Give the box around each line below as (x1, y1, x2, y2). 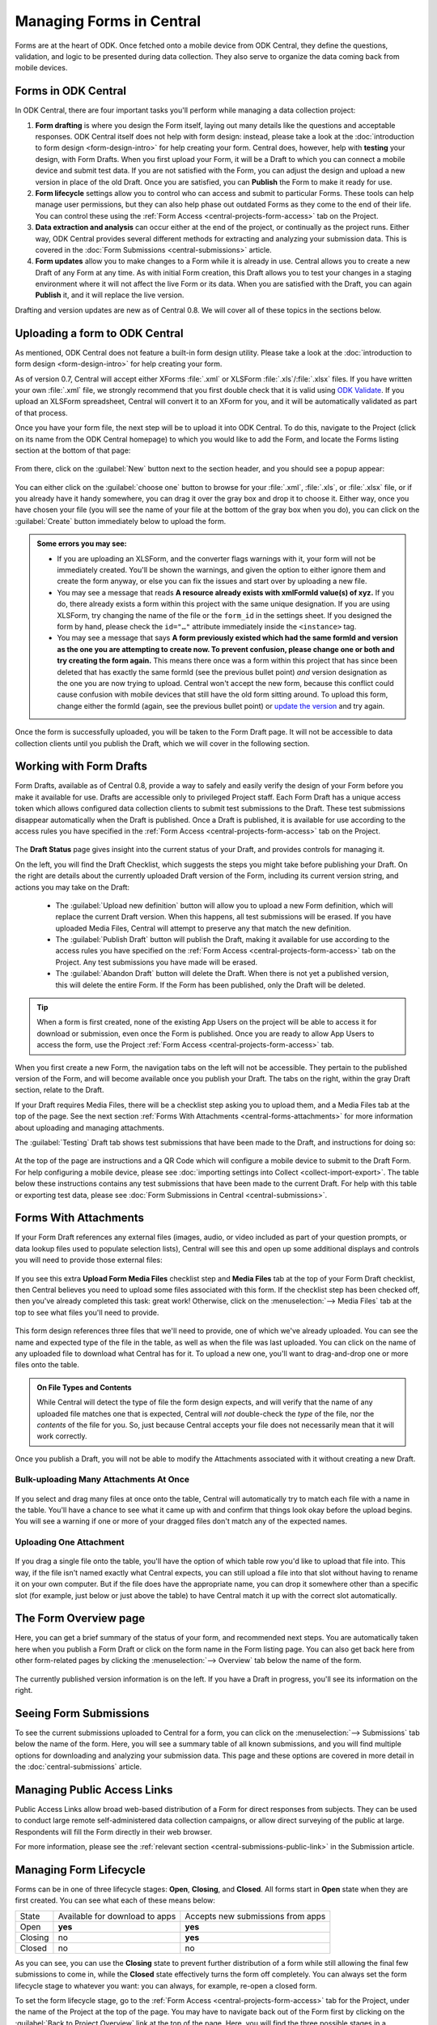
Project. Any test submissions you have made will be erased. (55, 957, 258, 967)
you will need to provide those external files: (15, 1255, 163, 1265)
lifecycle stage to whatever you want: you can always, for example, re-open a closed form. (15, 1980, 317, 1990)
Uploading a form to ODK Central (15, 326, 184, 340)
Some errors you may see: (36, 539, 127, 548)
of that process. (15, 407, 68, 417)
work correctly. (36, 1431, 88, 1441)
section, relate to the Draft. (15, 1085, 104, 1095)
